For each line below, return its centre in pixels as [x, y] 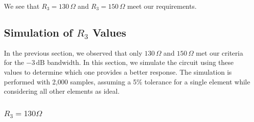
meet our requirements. [162, 6]
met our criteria [219, 52]
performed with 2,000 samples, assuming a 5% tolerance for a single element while [127, 81]
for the [14, 62]
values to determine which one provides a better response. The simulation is [118, 71]
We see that [22, 6]
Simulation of [38, 32]
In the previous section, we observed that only [73, 52]
